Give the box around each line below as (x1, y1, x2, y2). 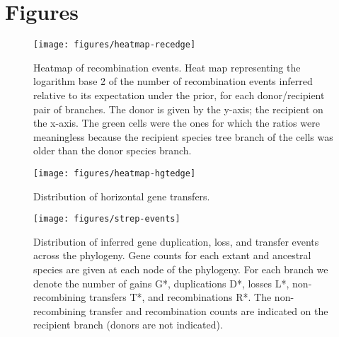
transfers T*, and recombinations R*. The (88, 290, 272, 304)
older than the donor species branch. (33, 143, 192, 158)
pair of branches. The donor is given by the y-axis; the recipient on (33, 101, 323, 116)
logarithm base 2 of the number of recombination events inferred (33, 74, 313, 88)
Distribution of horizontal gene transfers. (33, 188, 210, 203)
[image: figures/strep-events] (33, 214, 180, 224)
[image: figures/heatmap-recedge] (33, 40, 196, 50)
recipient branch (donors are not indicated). (33, 317, 223, 332)
